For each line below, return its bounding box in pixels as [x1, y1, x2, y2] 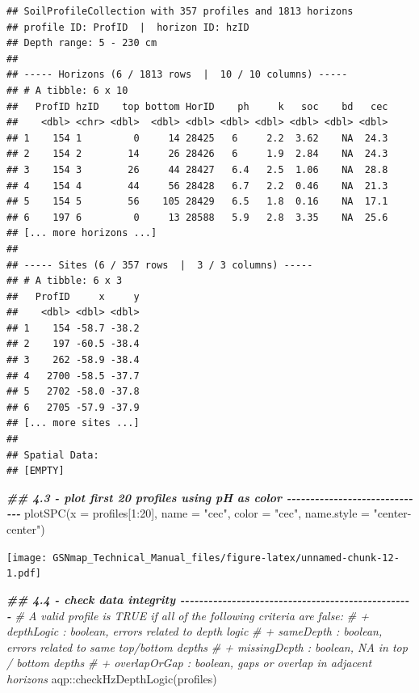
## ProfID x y [6, 290, 140, 302]
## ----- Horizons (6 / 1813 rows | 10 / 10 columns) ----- [6, 69, 348, 81]
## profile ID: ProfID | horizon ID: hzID [6, 21, 249, 33]
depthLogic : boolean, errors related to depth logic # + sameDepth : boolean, [6, 623, 383, 640]
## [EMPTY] [6, 465, 65, 477]
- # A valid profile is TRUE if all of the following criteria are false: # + [6, 606, 369, 623]
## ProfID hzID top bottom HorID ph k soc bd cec [6, 100, 388, 112]
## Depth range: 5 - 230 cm [6, 37, 157, 49]
